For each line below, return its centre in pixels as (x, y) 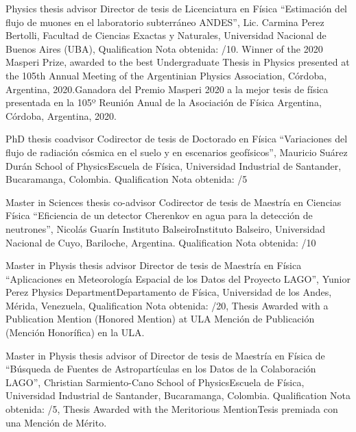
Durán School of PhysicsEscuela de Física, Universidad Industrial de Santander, (174, 165)
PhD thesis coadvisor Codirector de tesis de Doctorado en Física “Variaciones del (177, 139)
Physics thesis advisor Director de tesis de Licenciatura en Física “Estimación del (176, 8)
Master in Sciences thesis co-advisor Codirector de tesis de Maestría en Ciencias (174, 202)
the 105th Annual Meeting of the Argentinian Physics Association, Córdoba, (166, 75)
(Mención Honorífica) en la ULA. (75, 332)
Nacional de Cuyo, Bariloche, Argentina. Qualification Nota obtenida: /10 (161, 242)
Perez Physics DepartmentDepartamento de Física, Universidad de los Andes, (169, 292)
